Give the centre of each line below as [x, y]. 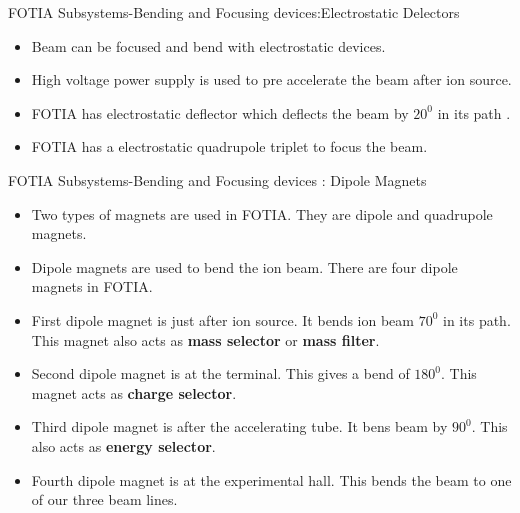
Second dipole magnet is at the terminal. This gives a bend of [220, 373]
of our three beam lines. [104, 499]
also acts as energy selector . [123, 445]
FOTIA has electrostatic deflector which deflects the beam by [220, 112]
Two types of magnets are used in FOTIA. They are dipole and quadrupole [262, 213]
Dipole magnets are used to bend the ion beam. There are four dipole [244, 266]
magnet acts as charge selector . [134, 392]
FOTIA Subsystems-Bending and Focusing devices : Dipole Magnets [217, 179]
